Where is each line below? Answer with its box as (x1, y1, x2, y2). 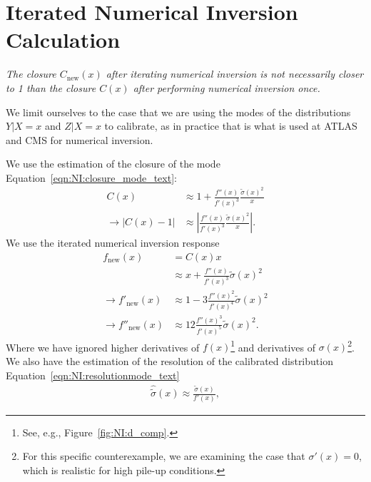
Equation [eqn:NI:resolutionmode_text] (6, 367, 180, 382)
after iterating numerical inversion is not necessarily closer (106, 66, 364, 81)
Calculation (6, 25, 121, 54)
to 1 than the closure (6, 80, 96, 95)
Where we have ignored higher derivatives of (6, 339, 200, 354)
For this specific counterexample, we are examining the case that (22, 448, 305, 463)
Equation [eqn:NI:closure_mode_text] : (6, 170, 177, 185)
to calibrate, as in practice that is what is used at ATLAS (104, 118, 357, 133)
